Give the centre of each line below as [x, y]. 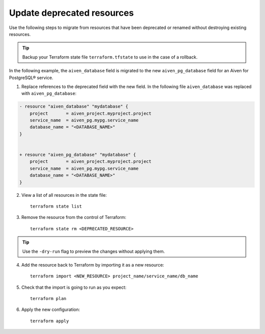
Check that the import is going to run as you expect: [74, 287]
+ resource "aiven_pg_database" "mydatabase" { [78, 155]
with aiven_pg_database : [49, 93]
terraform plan [48, 299]
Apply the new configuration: [51, 309]
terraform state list [56, 206]
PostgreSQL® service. [31, 77]
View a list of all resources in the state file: [64, 195]
